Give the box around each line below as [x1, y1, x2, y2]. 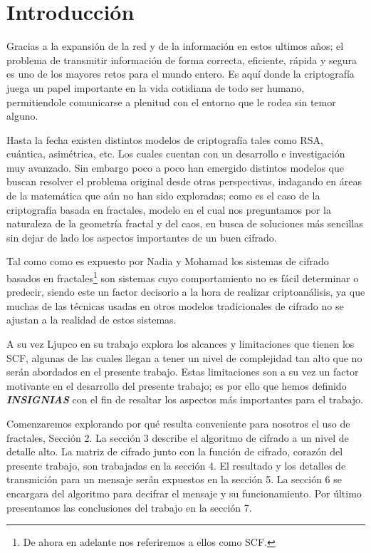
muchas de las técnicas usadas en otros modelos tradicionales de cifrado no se [6, 298, 344, 313]
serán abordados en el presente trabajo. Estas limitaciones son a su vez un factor [6, 364, 359, 379]
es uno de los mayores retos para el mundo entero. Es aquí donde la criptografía [6, 66, 355, 81]
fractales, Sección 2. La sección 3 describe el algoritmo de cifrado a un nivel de [6, 430, 349, 445]
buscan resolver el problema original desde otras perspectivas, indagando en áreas [6, 174, 362, 189]
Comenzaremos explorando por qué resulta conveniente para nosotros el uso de [6, 416, 350, 431]
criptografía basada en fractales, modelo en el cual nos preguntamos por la [6, 202, 331, 217]
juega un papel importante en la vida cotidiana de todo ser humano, [6, 80, 305, 95]
